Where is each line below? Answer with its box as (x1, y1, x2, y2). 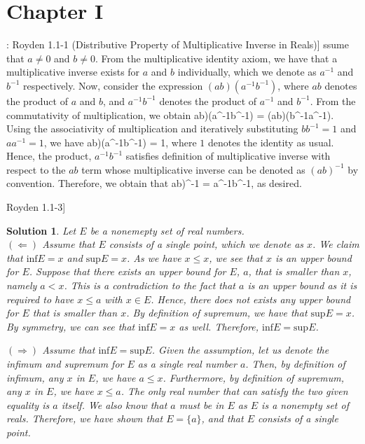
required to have (6, 291, 74, 306)
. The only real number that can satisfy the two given (120, 384, 348, 398)
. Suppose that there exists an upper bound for (29, 264, 226, 279)
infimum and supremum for (6, 356, 124, 370)
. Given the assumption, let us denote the (151, 342, 329, 357)
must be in (179, 397, 224, 412)
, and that (201, 411, 244, 426)
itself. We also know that (61, 397, 167, 412)
